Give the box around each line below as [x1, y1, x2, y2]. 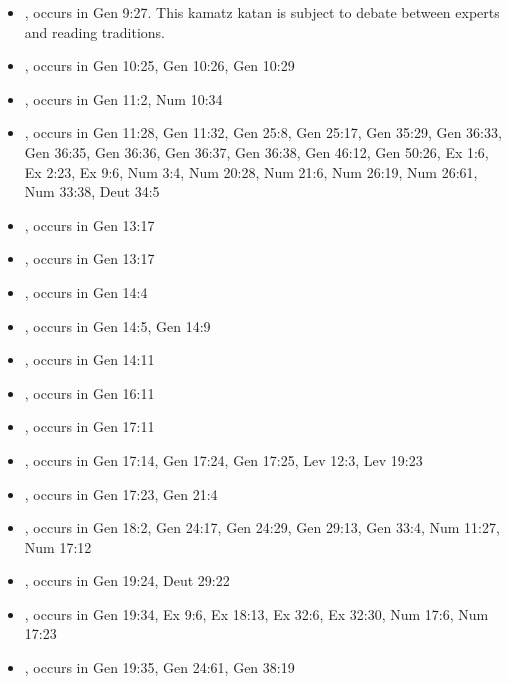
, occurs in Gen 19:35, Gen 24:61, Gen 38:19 [24, 657, 295, 678]
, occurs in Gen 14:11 [24, 349, 155, 370]
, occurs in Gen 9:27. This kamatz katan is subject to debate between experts [24, 2, 500, 22]
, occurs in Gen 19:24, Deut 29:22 [24, 570, 230, 591]
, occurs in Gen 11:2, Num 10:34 [24, 88, 223, 109]
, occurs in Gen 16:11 [24, 382, 155, 403]
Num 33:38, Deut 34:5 [24, 181, 160, 202]
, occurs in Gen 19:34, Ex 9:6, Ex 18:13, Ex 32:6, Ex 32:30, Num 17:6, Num [24, 603, 489, 624]
